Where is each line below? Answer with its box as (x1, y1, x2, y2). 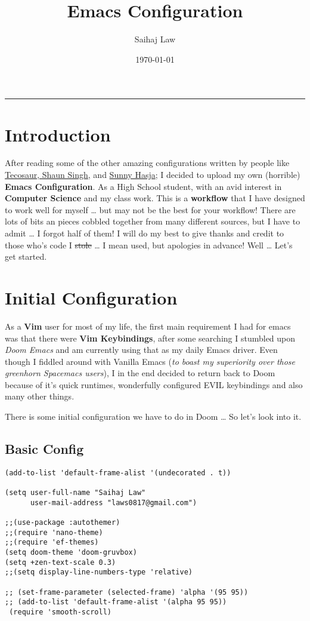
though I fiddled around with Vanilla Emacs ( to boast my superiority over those (5, 355, 296, 367)
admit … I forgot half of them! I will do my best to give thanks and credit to (5, 227, 284, 239)
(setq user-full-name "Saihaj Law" (5, 488, 146, 497)
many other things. (5, 390, 75, 402)
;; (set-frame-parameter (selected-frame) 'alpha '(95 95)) (5, 588, 249, 597)
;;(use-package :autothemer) (5, 518, 120, 527)
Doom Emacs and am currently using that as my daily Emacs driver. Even (5, 343, 278, 356)
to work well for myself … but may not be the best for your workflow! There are (5, 203, 296, 216)
